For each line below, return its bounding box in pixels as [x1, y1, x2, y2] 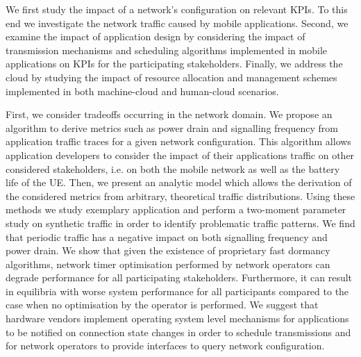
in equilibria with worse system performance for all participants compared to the [6, 283, 349, 298]
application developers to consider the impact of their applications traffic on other [6, 147, 355, 162]
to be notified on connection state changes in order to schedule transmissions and [6, 324, 351, 339]
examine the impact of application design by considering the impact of [6, 29, 305, 44]
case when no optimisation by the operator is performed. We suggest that [6, 297, 319, 312]
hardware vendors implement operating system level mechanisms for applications [6, 311, 349, 326]
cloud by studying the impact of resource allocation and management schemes [6, 69, 337, 84]
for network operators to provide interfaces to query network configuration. [6, 338, 325, 353]
